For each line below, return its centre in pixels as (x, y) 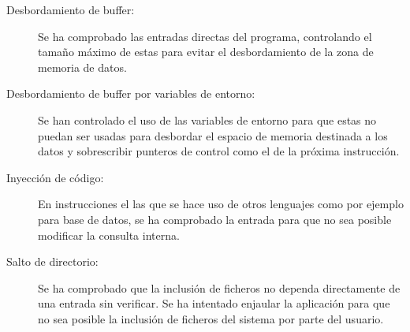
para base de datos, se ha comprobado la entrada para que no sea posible (215, 219)
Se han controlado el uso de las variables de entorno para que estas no (207, 119)
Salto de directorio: (52, 261)
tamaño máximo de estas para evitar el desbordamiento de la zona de (206, 52)
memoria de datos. (82, 67)
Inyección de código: (55, 177)
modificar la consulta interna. (109, 235)
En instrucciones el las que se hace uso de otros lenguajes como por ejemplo (221, 204)
